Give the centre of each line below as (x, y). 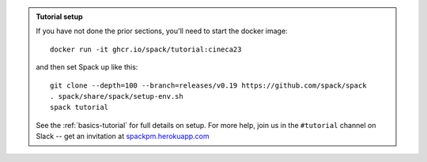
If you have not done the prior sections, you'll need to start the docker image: (162, 31)
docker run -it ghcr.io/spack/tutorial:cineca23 (146, 49)
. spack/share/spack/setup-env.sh (117, 96)
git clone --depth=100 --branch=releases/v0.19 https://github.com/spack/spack (208, 85)
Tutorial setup (59, 17)
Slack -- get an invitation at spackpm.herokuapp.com (123, 136)
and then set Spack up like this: (87, 67)
